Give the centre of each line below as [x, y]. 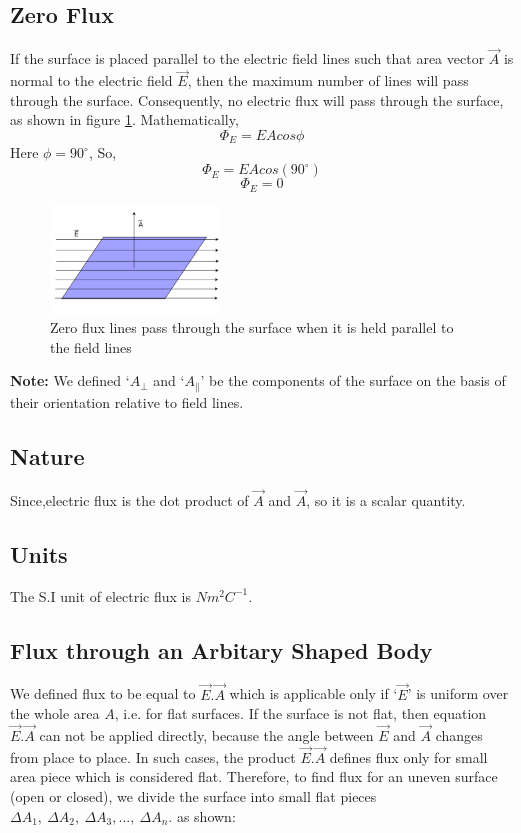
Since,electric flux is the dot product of [129, 499]
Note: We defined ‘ [70, 380]
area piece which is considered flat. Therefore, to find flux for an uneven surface [254, 776]
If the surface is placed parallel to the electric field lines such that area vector [247, 58]
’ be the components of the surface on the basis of [353, 380]
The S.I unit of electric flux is [100, 595]
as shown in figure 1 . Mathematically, [124, 119]
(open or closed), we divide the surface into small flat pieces [193, 796]
